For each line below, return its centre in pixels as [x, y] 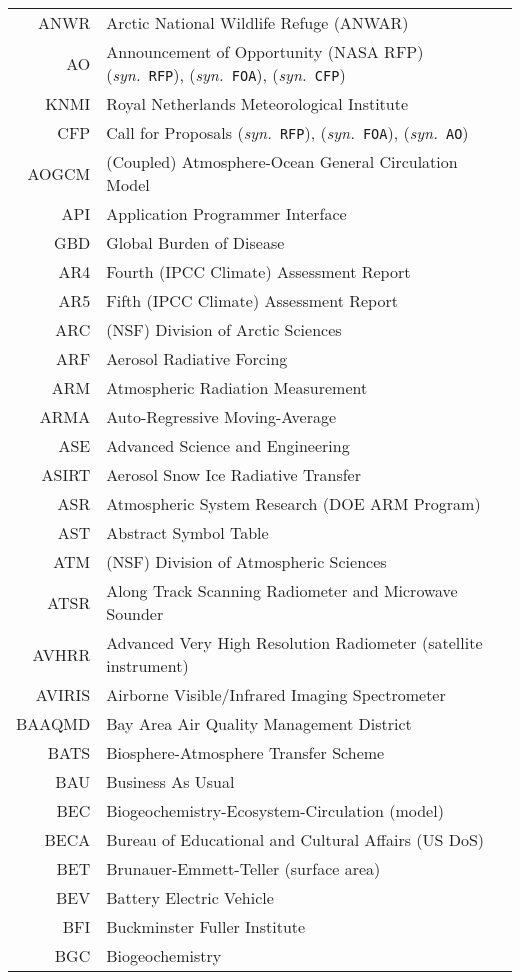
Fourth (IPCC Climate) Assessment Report [258, 271]
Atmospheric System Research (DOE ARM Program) [293, 503]
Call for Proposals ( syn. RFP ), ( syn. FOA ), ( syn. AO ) [287, 132]
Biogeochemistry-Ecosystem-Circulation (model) [275, 810]
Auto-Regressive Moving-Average [221, 416]
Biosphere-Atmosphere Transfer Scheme [245, 752]
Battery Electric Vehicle [190, 897]
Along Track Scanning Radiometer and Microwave [282, 590]
